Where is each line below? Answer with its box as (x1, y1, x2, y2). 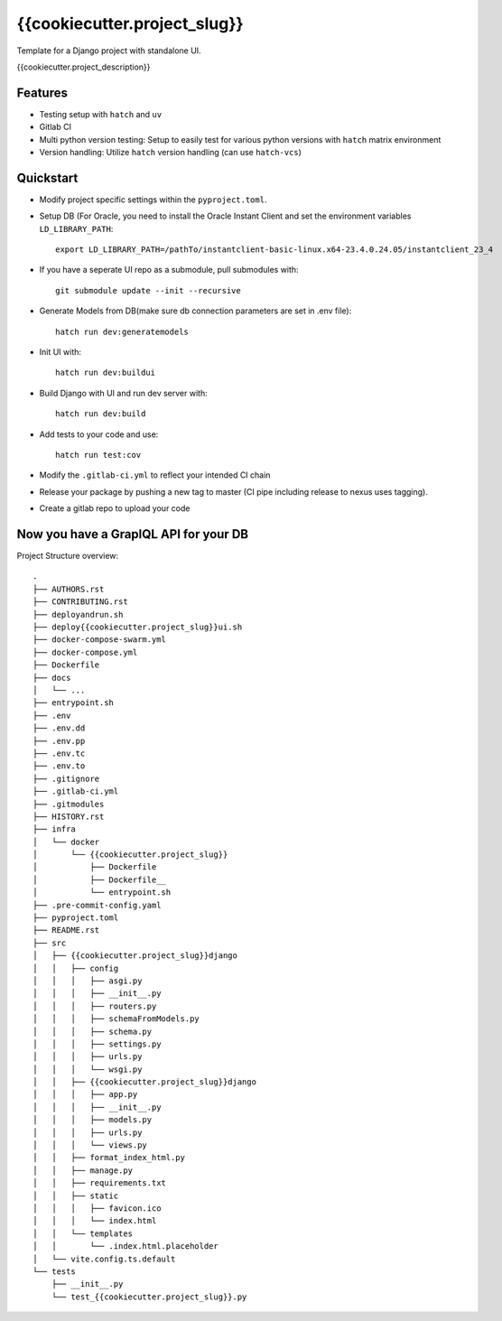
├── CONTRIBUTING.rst (33, 597, 128, 607)
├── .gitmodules (33, 799, 105, 809)
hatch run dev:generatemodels (55, 326, 190, 337)
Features (16, 85, 68, 100)
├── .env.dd (33, 723, 86, 733)
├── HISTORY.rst (33, 811, 105, 822)
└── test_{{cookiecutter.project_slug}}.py (51, 1291, 247, 1302)
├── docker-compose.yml (33, 647, 138, 657)
